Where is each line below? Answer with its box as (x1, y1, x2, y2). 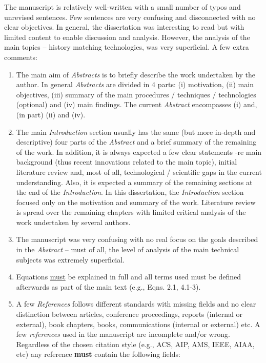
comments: (4, 51, 38, 62)
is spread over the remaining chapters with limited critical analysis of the (16, 207, 246, 217)
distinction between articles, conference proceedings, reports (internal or (16, 309, 242, 319)
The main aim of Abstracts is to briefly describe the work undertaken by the (16, 69, 256, 79)
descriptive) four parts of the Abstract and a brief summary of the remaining (16, 136, 257, 147)
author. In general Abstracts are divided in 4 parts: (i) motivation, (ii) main (16, 79, 254, 90)
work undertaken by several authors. (16, 216, 131, 227)
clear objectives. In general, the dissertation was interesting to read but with (4, 22, 244, 32)
